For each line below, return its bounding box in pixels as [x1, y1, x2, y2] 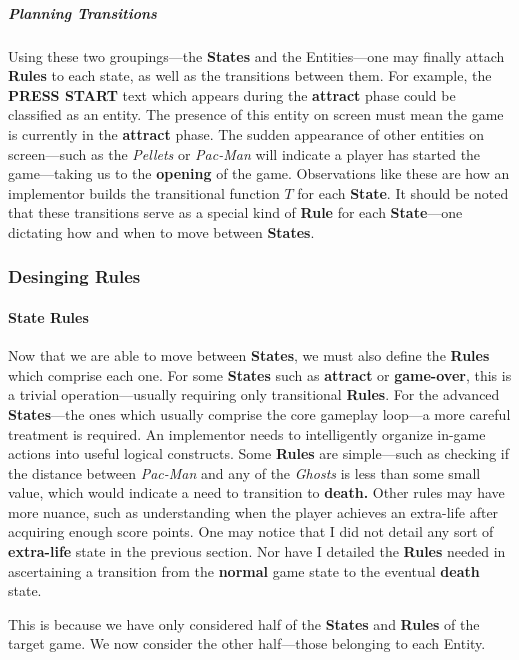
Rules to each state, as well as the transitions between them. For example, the [8, 65, 492, 86]
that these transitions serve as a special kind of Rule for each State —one [8, 202, 463, 223]
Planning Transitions [8, 2, 157, 23]
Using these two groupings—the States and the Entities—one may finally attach [8, 45, 505, 66]
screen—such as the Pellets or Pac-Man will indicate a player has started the [8, 143, 481, 164]
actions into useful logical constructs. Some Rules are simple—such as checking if [8, 443, 509, 464]
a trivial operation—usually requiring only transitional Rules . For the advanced [8, 384, 500, 405]
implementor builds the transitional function [8, 182, 280, 203]
